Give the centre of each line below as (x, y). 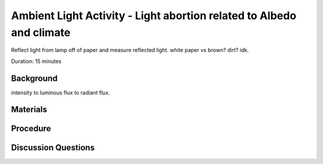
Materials (29, 110)
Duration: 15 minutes (36, 61)
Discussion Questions (53, 148)
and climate (41, 32)
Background (34, 78)
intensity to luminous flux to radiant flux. (60, 92)
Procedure (31, 129)
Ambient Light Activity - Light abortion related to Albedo (154, 16)
